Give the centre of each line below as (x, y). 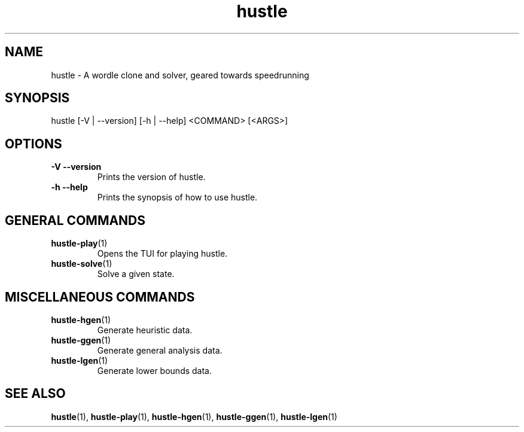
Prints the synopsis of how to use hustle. (177, 197)
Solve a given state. (136, 274)
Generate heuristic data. (145, 330)
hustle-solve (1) (82, 264)
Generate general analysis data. (160, 350)
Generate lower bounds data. (155, 370)
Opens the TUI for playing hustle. (162, 254)
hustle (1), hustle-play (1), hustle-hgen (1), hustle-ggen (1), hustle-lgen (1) (194, 416)
